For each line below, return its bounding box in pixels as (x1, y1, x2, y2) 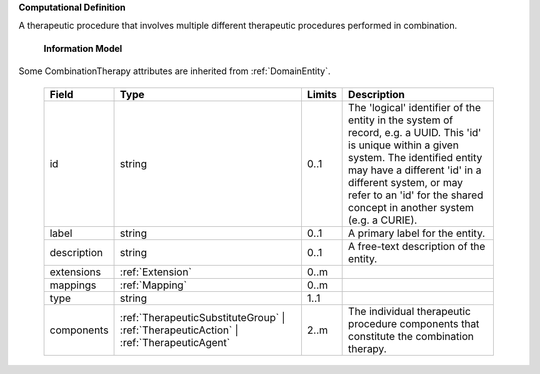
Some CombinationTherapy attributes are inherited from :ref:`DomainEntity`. (18, 65, 331, 77)
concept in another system (348, 200, 474, 214)
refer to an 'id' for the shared (348, 188, 484, 202)
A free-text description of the (348, 239, 486, 253)
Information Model (43, 42, 123, 54)
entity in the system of (348, 113, 454, 127)
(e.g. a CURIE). (348, 213, 418, 227)
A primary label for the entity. (348, 226, 486, 240)
